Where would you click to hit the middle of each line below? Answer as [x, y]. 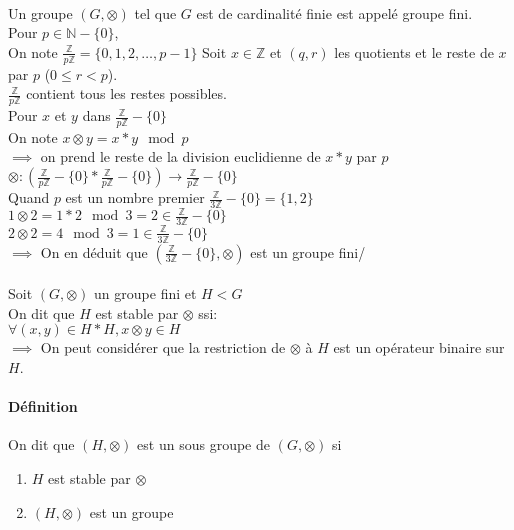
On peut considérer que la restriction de [163, 347]
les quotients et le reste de [414, 51]
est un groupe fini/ [308, 251]
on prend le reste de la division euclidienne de [180, 156]
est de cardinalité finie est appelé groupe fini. [334, 12]
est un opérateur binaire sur [419, 347]
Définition [43, 406]
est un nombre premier [135, 197]
